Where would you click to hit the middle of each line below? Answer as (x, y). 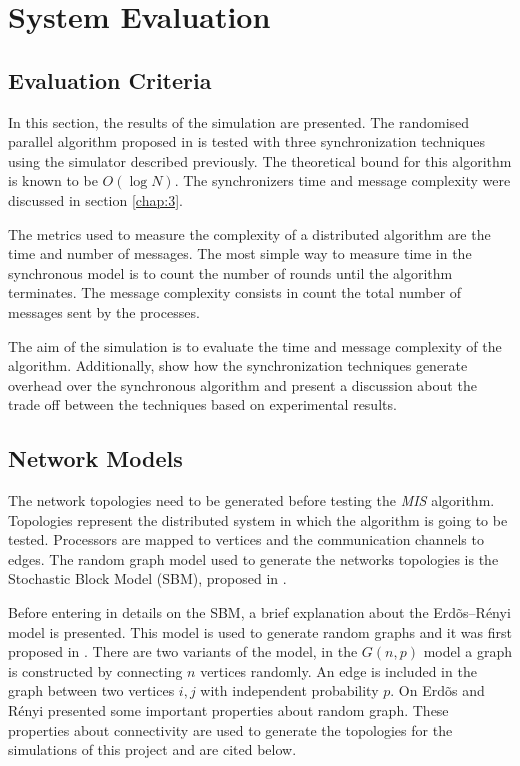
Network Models (95, 458)
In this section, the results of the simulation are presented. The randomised (239, 121)
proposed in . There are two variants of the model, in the (183, 651)
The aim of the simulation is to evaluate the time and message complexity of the (255, 345)
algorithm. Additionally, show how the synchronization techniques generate (238, 365)
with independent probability (289, 690)
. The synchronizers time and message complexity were (342, 180)
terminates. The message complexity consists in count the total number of (235, 292)
